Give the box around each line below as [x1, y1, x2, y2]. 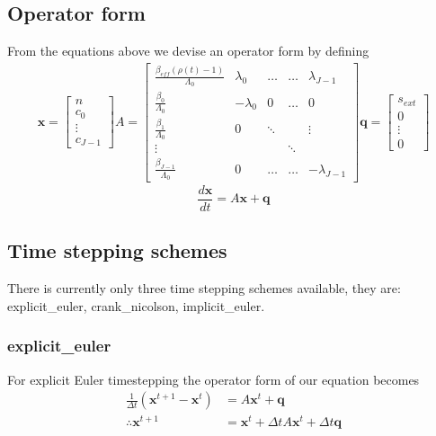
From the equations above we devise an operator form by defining [7, 41, 369, 60]
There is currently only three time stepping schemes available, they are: [7, 279, 401, 298]
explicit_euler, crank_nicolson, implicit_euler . [7, 296, 265, 315]
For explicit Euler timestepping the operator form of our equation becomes [7, 369, 420, 388]
